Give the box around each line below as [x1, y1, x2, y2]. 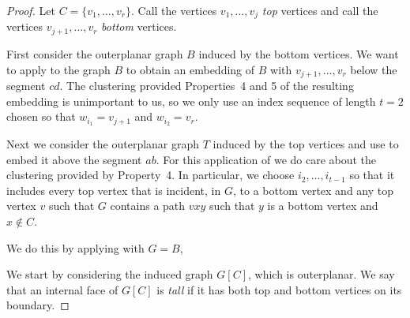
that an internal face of [6, 281, 118, 297]
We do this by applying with [6, 239, 145, 256]
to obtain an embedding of [126, 61, 255, 77]
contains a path [110, 197, 186, 214]
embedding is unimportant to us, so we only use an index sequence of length [6, 92, 376, 109]
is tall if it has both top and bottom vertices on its [156, 281, 402, 297]
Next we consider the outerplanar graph [6, 136, 200, 152]
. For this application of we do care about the [156, 151, 377, 167]
